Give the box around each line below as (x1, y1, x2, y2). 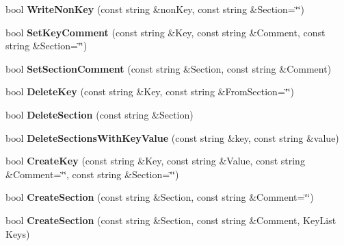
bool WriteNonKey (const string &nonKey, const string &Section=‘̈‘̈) (5, 2, 304, 16)
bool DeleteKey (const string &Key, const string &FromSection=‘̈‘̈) (5, 84, 295, 99)
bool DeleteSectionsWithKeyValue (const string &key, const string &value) (5, 130, 339, 145)
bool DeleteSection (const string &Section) (5, 107, 194, 121)
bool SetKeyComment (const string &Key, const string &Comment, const (5, 25, 326, 39)
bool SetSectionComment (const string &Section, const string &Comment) (5, 61, 332, 75)
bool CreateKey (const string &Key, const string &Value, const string (5, 153, 305, 168)
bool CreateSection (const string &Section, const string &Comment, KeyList (5, 212, 336, 227)
